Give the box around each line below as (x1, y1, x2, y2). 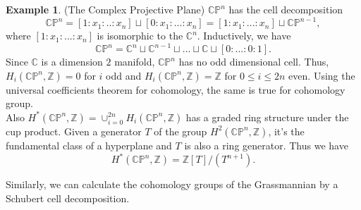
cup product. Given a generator (6, 123, 142, 138)
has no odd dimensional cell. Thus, (178, 54, 329, 69)
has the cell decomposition (228, 2, 343, 16)
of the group (154, 123, 207, 138)
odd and (106, 68, 142, 82)
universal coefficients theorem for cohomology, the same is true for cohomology (6, 82, 345, 97)
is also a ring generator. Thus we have (184, 137, 348, 152)
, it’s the (268, 123, 305, 138)
